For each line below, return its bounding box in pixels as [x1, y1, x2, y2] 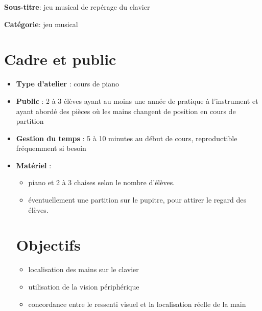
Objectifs [16, 234, 81, 255]
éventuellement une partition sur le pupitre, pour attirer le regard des [28, 194, 246, 205]
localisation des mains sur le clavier [28, 264, 139, 275]
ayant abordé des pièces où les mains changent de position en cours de [16, 105, 236, 116]
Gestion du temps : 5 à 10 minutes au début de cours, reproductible [16, 132, 237, 143]
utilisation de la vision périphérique [28, 281, 139, 292]
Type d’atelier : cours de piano [16, 78, 120, 89]
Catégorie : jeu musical [4, 18, 78, 29]
